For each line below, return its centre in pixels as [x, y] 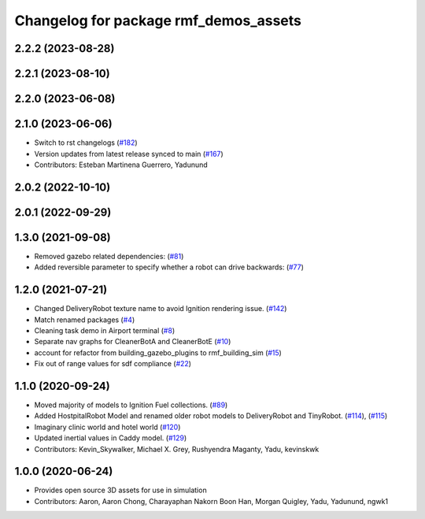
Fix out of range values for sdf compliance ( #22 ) [113, 364]
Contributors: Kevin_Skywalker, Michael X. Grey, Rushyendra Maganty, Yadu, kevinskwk [177, 449]
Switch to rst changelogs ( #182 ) [86, 143]
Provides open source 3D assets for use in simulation [121, 490]
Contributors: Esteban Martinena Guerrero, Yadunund [121, 165]
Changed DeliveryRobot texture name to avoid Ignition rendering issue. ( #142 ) [161, 309]
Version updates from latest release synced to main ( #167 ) [129, 154]
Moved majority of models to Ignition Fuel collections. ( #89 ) [131, 405]
